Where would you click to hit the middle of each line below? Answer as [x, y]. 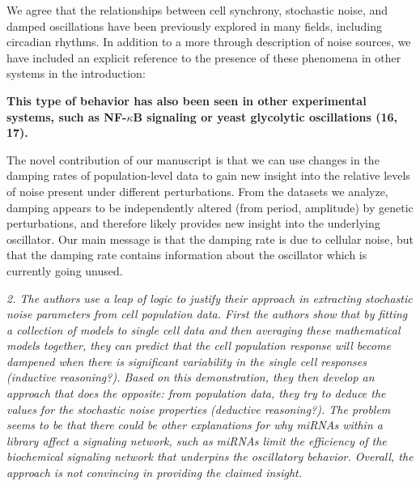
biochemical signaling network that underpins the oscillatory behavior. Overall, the [210, 456]
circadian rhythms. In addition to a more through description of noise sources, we [209, 42]
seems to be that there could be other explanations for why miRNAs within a [195, 425]
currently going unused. [65, 270]
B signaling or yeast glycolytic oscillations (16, [265, 116]
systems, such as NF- [67, 116]
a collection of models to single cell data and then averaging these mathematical [204, 329]
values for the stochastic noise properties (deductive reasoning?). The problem [199, 409]
